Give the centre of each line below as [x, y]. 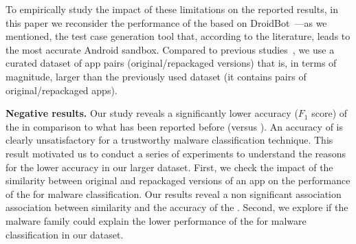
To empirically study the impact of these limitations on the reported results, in [172, 9]
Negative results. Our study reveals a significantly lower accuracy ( [152, 113]
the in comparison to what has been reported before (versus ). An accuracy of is [174, 126]
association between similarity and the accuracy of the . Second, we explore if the [177, 207]
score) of [330, 113]
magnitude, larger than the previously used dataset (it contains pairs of [156, 76]
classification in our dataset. [65, 234]
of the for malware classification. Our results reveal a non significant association [174, 193]
